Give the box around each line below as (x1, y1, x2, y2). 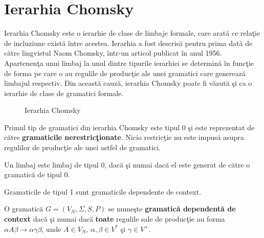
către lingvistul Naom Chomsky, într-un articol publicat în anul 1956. (4, 47, 222, 58)
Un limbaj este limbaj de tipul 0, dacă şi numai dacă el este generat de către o (4, 159, 250, 170)
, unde (41, 223, 61, 234)
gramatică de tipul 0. (4, 169, 70, 180)
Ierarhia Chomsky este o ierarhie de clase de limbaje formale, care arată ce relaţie (4, 28, 260, 38)
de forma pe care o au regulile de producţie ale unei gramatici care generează (4, 67, 246, 78)
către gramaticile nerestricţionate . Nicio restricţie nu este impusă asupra (4, 132, 244, 142)
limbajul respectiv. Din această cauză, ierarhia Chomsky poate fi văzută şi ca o (4, 78, 252, 88)
